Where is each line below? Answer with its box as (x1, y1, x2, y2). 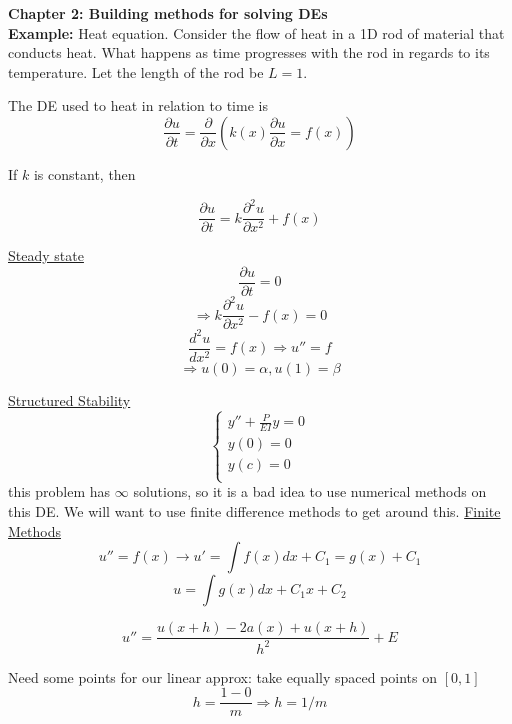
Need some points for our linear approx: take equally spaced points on (8, 666, 438, 687)
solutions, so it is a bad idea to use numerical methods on (133, 481, 487, 502)
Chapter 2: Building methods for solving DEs (8, 3, 328, 23)
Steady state (8, 245, 84, 266)
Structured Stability (8, 389, 131, 410)
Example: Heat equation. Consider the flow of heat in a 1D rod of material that (8, 22, 505, 43)
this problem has (8, 481, 111, 502)
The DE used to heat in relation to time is (8, 95, 268, 116)
